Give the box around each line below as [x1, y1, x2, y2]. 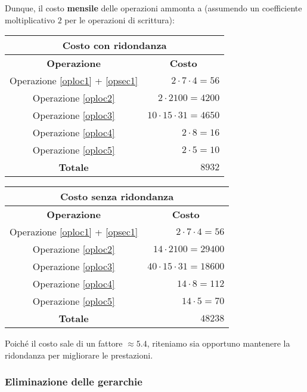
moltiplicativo [5, 13, 55, 26]
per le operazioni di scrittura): [64, 13, 175, 26]
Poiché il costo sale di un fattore [5, 337, 123, 350]
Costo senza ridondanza [60, 189, 174, 204]
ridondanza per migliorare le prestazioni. [5, 348, 153, 361]
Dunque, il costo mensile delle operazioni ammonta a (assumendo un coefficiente [5, 2, 302, 14]
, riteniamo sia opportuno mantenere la [147, 337, 290, 350]
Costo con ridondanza [62, 38, 167, 53]
